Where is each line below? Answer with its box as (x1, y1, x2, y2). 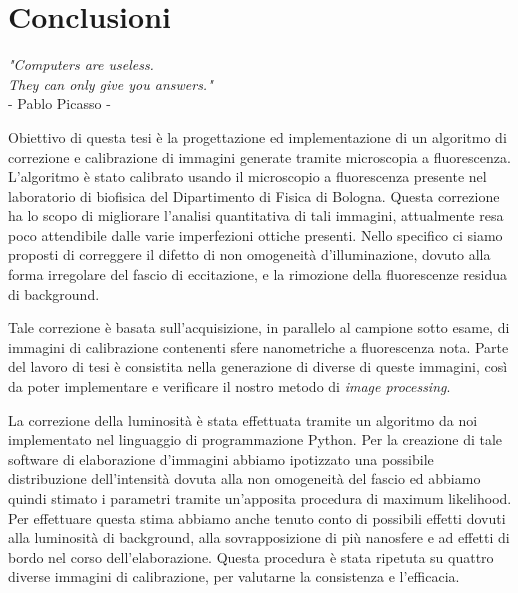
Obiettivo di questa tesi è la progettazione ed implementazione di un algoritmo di (8, 126, 507, 147)
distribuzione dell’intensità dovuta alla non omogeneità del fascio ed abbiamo (8, 468, 481, 489)
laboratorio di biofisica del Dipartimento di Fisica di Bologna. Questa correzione (8, 185, 500, 206)
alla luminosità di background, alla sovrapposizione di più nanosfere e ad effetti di (8, 527, 510, 548)
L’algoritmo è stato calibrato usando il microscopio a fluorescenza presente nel (8, 166, 487, 187)
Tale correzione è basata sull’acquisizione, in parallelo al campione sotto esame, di (8, 317, 510, 338)
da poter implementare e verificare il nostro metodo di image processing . (8, 376, 451, 397)
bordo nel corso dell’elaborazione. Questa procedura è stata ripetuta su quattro (8, 546, 494, 567)
